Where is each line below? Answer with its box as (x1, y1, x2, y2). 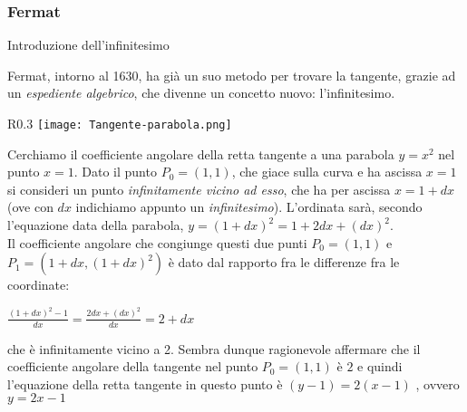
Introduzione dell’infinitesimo (7, 35, 170, 54)
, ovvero (415, 374, 460, 393)
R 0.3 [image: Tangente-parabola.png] (7, 114, 232, 132)
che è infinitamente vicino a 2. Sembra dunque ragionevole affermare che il (7, 339, 421, 358)
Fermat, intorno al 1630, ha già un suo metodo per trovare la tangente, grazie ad (7, 65, 456, 84)
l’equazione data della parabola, (7, 216, 184, 235)
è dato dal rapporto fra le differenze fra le (168, 253, 400, 272)
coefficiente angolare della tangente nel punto (7, 357, 258, 376)
